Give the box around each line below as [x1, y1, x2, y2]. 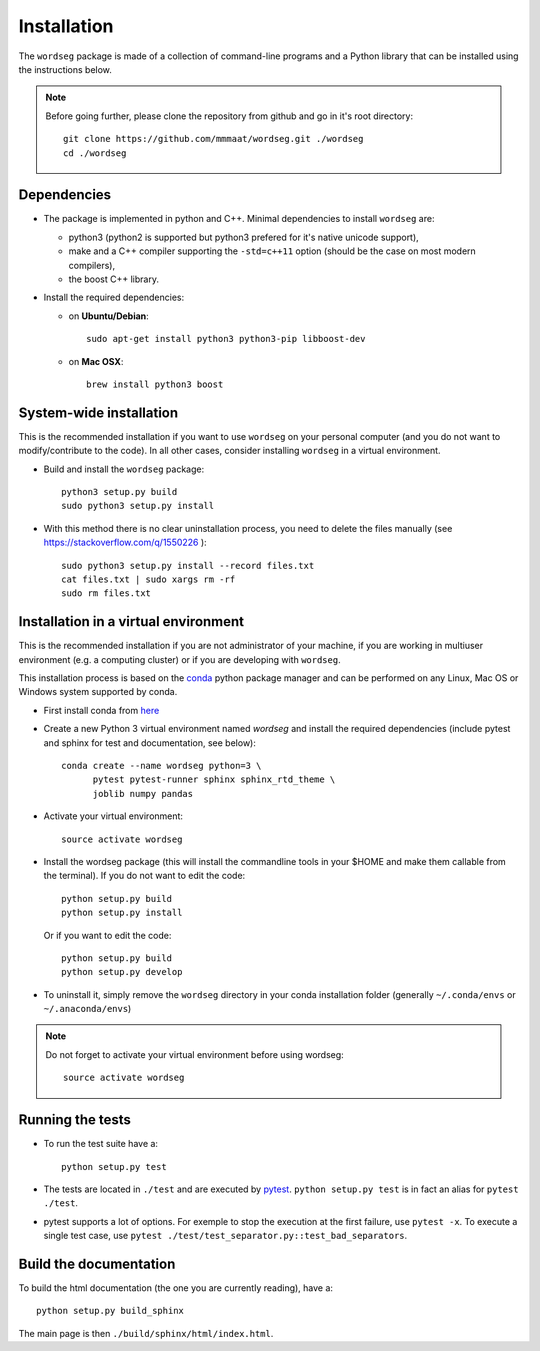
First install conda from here [43, 704, 160, 716]
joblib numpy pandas [92, 788, 194, 799]
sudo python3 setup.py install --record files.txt [61, 560, 315, 571]
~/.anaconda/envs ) [43, 1003, 132, 1015]
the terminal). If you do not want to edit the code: [43, 870, 246, 882]
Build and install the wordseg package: [43, 463, 205, 475]
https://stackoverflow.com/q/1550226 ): [43, 536, 207, 549]
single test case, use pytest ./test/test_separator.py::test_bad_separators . [43, 1230, 408, 1242]
